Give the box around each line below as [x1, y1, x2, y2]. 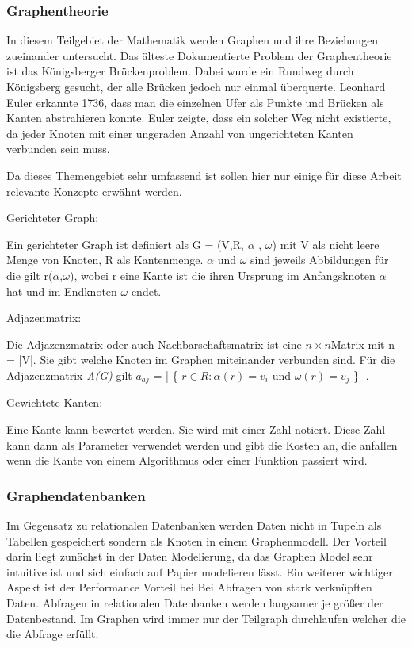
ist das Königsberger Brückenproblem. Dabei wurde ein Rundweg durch [6, 63, 354, 79]
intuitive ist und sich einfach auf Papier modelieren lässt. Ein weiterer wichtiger [6, 563, 393, 580]
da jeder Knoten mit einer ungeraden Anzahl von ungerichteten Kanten [6, 124, 353, 141]
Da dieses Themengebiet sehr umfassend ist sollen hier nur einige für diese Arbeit [6, 167, 402, 183]
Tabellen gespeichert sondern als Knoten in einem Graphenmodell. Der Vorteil [6, 532, 387, 549]
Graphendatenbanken [6, 485, 146, 505]
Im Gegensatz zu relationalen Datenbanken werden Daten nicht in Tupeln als [6, 516, 382, 533]
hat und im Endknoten [6, 282, 117, 299]
